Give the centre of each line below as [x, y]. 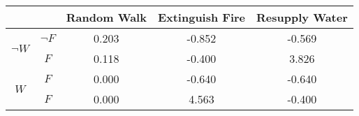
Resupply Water [302, 17]
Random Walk [106, 17]
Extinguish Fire [202, 17]
